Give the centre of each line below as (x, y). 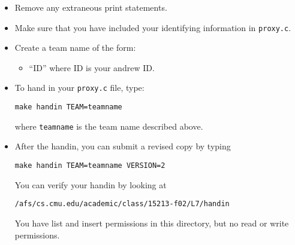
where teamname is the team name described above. (109, 126)
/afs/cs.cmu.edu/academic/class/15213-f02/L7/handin (122, 204)
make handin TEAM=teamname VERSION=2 (90, 166)
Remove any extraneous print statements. (91, 7)
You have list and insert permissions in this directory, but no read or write (152, 223)
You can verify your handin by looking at (91, 184)
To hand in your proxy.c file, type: (79, 88)
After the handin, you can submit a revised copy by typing (123, 146)
